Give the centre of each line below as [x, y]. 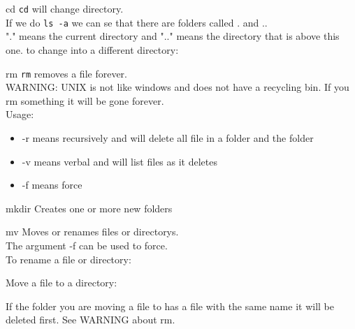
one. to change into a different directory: [92, 49]
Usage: [20, 114]
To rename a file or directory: [68, 259]
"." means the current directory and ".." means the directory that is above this [173, 36]
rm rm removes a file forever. [66, 73]
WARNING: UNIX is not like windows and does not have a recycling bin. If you [177, 87]
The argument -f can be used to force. [87, 245]
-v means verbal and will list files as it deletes [120, 161]
